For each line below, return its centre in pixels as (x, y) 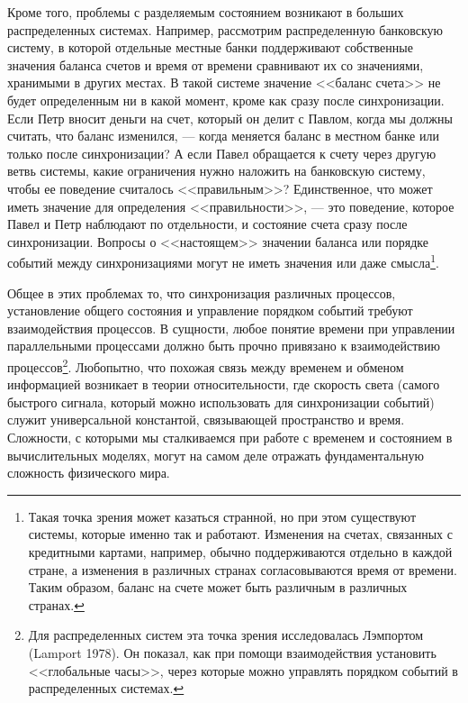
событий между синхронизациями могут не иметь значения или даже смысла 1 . (223, 261)
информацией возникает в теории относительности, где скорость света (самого (224, 384)
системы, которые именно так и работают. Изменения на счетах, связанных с (240, 534)
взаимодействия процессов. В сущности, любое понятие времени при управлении (231, 328)
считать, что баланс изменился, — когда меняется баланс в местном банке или (223, 136)
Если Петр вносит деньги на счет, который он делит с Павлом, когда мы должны (230, 118)
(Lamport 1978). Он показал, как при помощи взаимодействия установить (232, 652)
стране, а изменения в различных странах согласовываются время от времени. (243, 569)
